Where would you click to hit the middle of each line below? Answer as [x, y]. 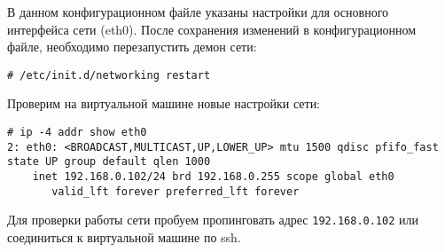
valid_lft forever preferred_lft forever [176, 191]
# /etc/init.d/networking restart [109, 75]
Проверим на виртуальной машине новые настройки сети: [164, 103]
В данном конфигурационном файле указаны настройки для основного [198, 12]
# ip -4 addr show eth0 [77, 133]
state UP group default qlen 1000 [109, 162]
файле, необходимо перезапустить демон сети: [132, 47]
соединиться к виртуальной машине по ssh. [124, 236]
